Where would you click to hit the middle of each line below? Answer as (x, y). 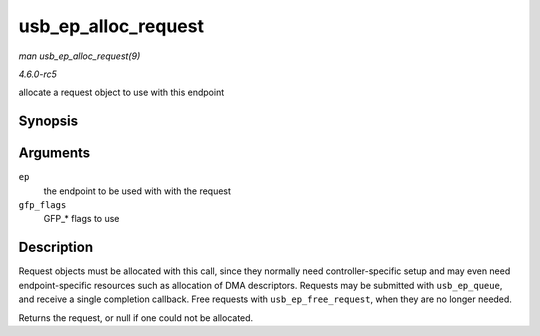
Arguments (54, 153)
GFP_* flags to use (81, 219)
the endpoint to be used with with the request (137, 191)
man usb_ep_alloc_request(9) (79, 56)
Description (56, 247)
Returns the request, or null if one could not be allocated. (136, 317)
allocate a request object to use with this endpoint (121, 92)
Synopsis (48, 121)
